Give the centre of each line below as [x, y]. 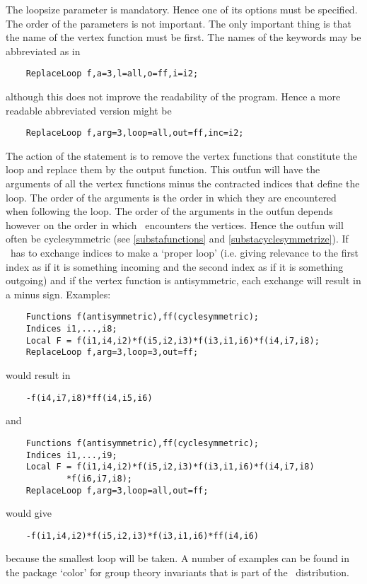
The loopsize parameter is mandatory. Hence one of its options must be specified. [182, 9]
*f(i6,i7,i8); [99, 478]
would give [29, 513]
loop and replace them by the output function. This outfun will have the [163, 169]
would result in [38, 375]
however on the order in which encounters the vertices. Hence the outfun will [175, 224]
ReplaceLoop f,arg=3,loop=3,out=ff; [112, 352]
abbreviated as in [43, 51]
